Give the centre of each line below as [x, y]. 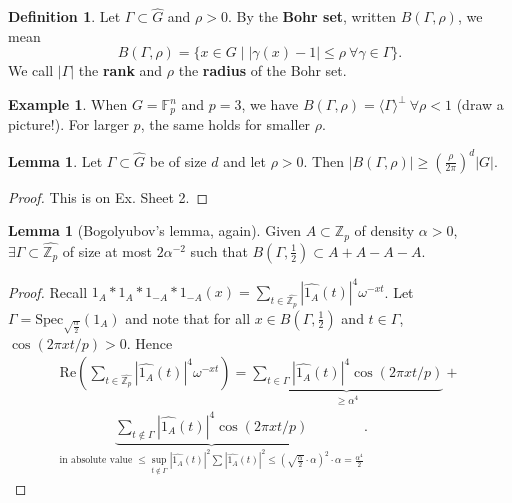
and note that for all [188, 317]
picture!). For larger [68, 124]
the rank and [120, 70]
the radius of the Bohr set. [262, 70]
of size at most [107, 250]
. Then [323, 160]
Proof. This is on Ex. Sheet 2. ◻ [108, 196]
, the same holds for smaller [225, 124]
